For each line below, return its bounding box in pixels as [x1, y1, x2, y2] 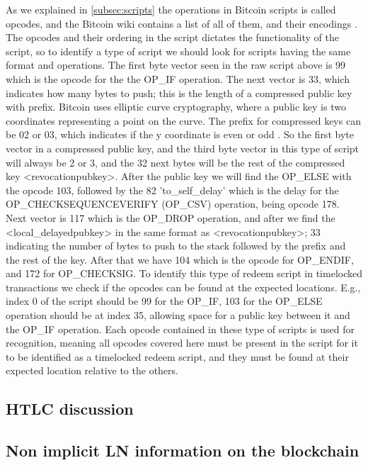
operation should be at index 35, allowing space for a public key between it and [6, 308, 350, 323]
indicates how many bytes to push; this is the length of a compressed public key [6, 85, 352, 100]
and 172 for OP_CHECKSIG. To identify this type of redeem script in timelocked [6, 266, 362, 281]
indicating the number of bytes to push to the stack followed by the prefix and [6, 238, 346, 253]
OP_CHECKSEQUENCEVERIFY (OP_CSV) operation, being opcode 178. [6, 196, 340, 211]
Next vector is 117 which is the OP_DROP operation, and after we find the [6, 210, 335, 225]
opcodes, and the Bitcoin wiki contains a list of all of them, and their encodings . [6, 16, 357, 30]
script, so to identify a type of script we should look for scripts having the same [6, 43, 351, 58]
